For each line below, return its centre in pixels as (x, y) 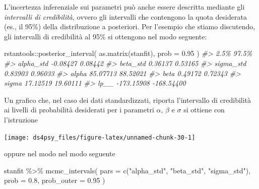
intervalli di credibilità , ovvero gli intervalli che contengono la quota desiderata (125, 16)
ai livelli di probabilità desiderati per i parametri (79, 110)
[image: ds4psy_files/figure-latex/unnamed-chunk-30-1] (100, 137)
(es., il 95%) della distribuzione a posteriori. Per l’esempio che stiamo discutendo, (130, 26)
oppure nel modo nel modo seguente (60, 153)
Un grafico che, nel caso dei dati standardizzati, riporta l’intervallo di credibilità (128, 100)
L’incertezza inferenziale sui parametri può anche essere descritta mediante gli (124, 7)
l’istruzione (21, 119)
